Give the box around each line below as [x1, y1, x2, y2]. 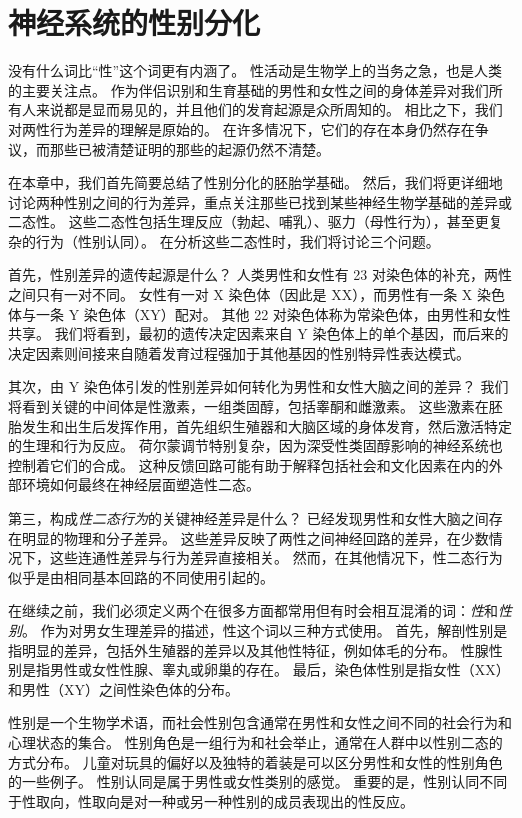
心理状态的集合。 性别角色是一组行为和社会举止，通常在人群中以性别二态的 [8, 731, 503, 752]
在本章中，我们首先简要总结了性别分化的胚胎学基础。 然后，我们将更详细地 [8, 172, 503, 193]
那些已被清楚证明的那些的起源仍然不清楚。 [49, 138, 330, 159]
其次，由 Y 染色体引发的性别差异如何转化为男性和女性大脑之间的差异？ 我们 [8, 376, 509, 397]
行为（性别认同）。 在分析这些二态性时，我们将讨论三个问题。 [35, 230, 440, 251]
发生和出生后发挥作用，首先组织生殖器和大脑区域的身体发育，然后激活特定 [21, 415, 512, 436]
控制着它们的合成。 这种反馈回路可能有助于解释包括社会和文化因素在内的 [8, 454, 489, 475]
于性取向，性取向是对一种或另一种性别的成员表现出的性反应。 [8, 790, 414, 811]
